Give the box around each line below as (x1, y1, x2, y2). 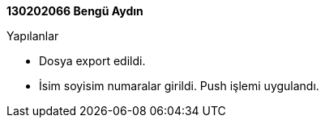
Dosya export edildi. (39, 54, 146, 68)
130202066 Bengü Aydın (6, 4, 143, 18)
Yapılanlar (6, 29, 59, 43)
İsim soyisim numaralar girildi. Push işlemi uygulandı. (39, 79, 319, 93)
